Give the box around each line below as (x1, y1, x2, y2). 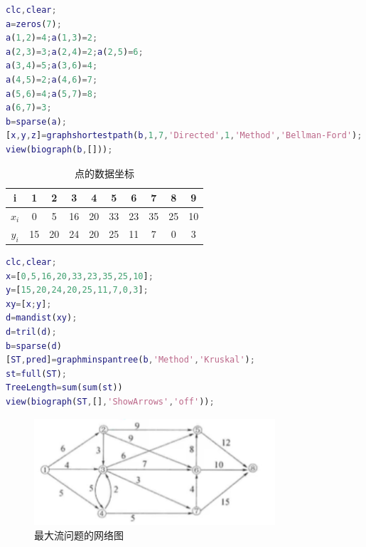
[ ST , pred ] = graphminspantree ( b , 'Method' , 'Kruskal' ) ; (6, 355, 255, 365)
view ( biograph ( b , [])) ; (6, 144, 113, 155)
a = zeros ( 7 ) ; (6, 19, 62, 29)
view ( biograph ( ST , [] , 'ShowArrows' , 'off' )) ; (6, 397, 215, 407)
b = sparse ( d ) (6, 340, 62, 351)
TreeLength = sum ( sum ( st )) (6, 382, 123, 393)
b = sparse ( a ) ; (6, 116, 67, 127)
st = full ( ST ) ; (6, 368, 67, 379)
